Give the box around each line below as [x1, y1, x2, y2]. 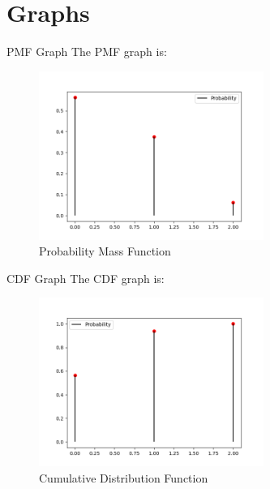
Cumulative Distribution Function [39, 469, 208, 486]
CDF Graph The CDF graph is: [6, 269, 165, 286]
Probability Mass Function [39, 242, 171, 260]
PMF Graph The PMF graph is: [6, 43, 167, 60]
